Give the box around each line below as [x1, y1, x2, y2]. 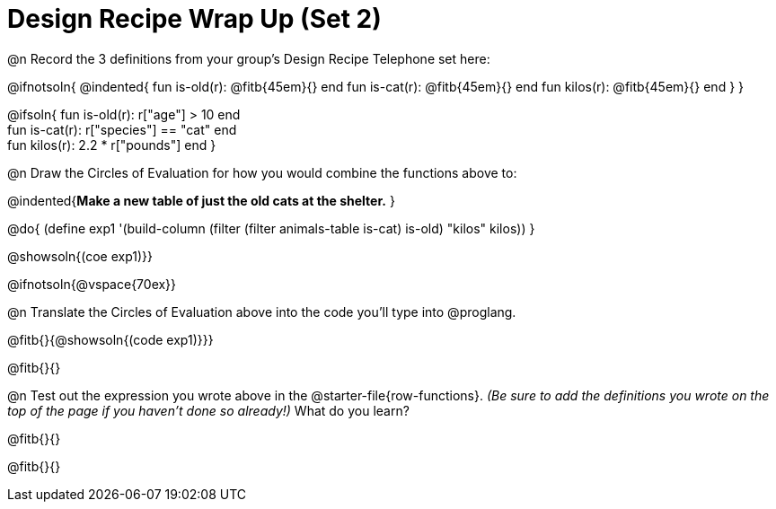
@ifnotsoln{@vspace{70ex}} [7, 276, 177, 292]
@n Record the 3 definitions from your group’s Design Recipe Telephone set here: [7, 50, 490, 66]
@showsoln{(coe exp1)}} [7, 248, 153, 264]
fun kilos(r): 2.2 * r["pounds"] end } [7, 136, 216, 153]
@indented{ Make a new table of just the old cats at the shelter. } [7, 192, 395, 208]
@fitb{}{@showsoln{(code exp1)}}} [7, 331, 214, 347]
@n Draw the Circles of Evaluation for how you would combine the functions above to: [7, 164, 517, 180]
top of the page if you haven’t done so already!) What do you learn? [7, 402, 410, 418]
